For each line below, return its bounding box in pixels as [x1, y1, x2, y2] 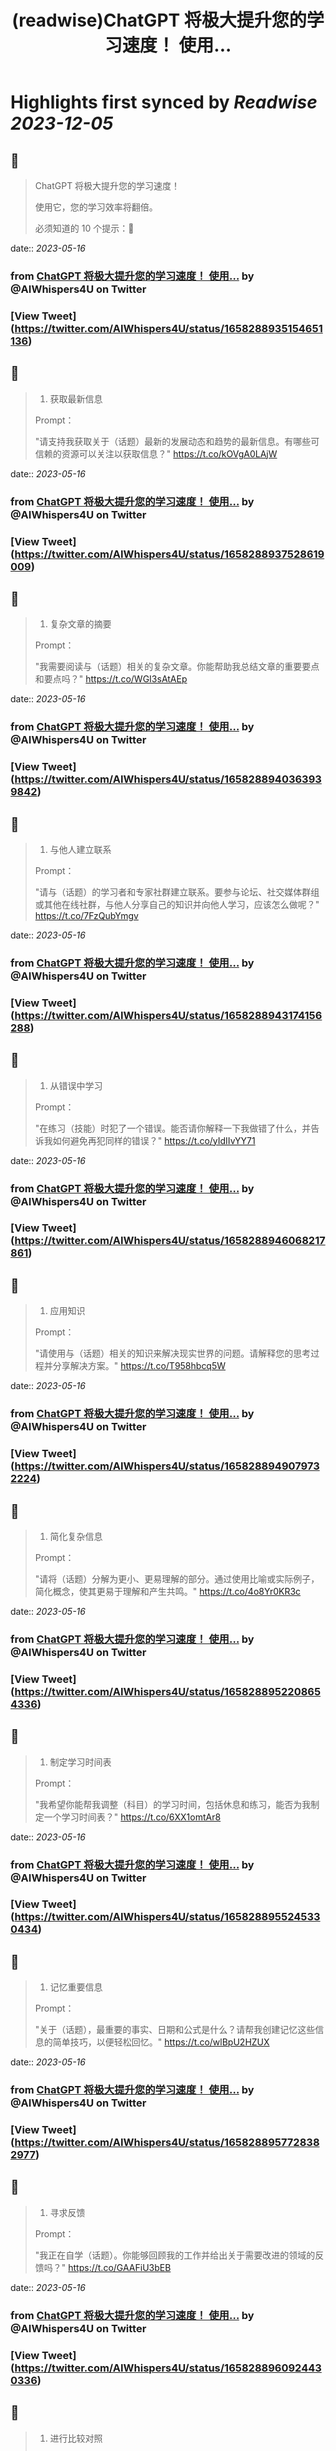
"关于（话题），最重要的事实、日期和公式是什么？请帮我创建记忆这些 [34, 2024, 316, 2036]
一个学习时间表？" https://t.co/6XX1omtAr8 [43, 1811, 222, 1823]
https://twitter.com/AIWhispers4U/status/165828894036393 [14, 772, 322, 786]
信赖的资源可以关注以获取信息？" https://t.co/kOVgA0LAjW [34, 447, 278, 460]
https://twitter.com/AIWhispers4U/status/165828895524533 [14, 1910, 321, 1924]
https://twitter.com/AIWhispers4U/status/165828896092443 [14, 2361, 322, 2375]
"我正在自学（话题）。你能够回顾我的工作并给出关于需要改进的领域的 [34, 2249, 316, 2261]
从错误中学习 [49, 1079, 103, 1091]
